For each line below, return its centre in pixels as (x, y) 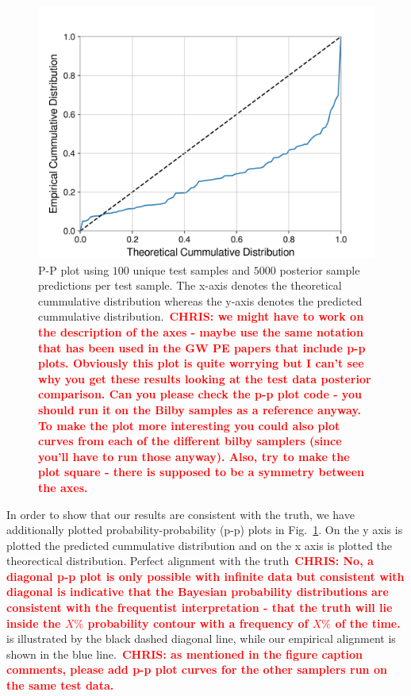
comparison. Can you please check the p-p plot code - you (200, 394)
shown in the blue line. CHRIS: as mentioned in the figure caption (185, 654)
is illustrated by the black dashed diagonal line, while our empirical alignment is (201, 638)
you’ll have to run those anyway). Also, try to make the (194, 456)
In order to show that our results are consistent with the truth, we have (181, 514)
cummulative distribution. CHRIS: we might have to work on (201, 316)
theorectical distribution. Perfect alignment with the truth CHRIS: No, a (190, 561)
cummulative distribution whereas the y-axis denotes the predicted (200, 300)
